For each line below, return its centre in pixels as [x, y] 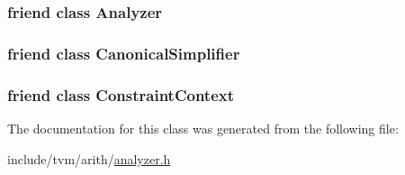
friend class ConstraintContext [121, 94]
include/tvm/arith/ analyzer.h [89, 158]
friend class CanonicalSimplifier [124, 53]
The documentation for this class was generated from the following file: [203, 128]
